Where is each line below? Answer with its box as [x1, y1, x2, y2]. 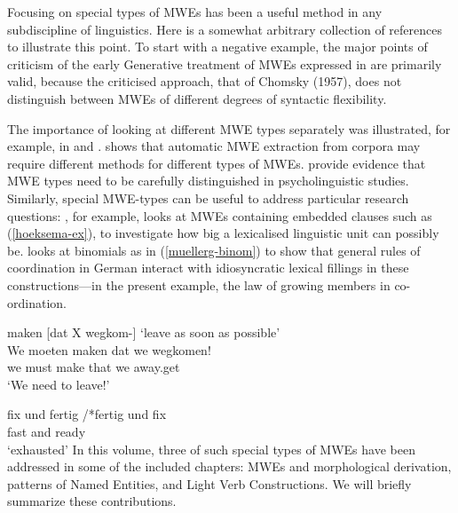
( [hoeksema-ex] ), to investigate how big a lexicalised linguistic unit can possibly [7, 224, 439, 242]
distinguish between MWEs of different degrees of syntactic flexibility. [7, 89, 387, 107]
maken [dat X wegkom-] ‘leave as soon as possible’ [7, 323, 280, 342]
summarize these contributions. [7, 492, 177, 510]
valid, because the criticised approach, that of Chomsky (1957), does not [7, 72, 402, 91]
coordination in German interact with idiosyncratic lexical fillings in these [7, 258, 409, 277]
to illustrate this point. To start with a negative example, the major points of [7, 37, 428, 56]
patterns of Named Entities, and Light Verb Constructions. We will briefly [7, 474, 412, 493]
